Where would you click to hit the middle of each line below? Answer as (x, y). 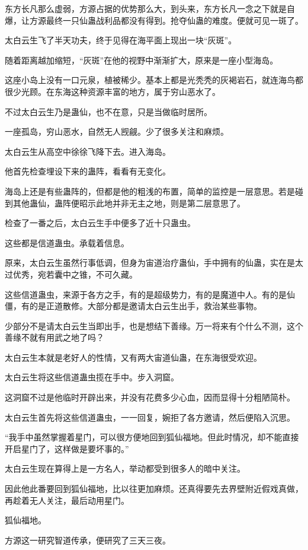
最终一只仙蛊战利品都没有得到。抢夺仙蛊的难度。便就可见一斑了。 (174, 20)
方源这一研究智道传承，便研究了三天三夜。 (88, 540)
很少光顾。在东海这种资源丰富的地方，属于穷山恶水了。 (113, 91)
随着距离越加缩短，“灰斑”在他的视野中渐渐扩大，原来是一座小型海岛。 (142, 60)
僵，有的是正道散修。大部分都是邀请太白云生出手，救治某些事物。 (133, 306)
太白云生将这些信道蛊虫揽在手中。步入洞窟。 (92, 377)
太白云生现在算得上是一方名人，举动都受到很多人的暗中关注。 (125, 468)
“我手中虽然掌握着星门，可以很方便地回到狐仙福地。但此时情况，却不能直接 (152, 437)
